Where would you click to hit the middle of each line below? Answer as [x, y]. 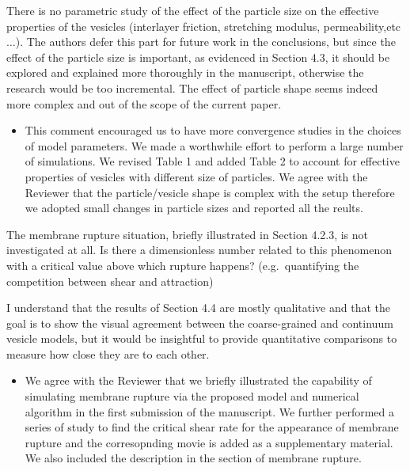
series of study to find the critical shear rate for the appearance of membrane [212, 427]
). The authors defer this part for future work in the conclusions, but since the [205, 42]
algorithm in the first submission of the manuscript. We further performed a [209, 411]
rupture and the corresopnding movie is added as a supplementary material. [209, 442]
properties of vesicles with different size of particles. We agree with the [196, 176]
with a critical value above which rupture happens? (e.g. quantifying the [183, 265]
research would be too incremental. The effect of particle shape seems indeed [192, 87]
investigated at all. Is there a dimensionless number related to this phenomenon [199, 250]
